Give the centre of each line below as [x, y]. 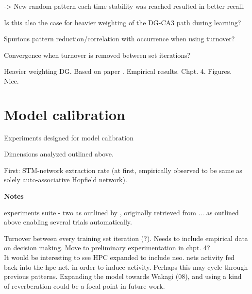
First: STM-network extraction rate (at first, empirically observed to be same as [123, 170]
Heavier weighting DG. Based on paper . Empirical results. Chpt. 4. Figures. [118, 71]
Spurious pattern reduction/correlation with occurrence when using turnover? [119, 39]
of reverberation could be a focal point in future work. [84, 285]
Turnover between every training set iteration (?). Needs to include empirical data [126, 238]
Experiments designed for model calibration [69, 137]
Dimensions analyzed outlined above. [59, 154]
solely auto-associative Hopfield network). [66, 180]
